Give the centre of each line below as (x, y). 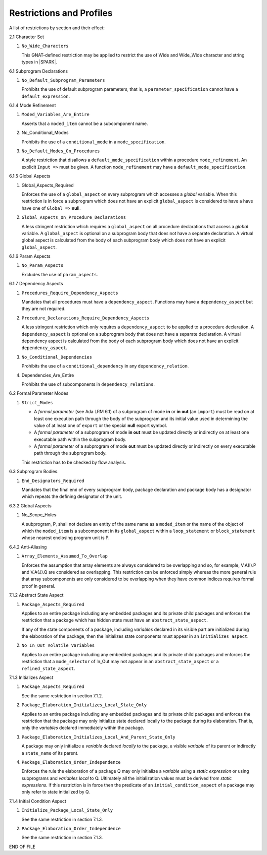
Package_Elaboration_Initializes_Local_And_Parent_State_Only (98, 737)
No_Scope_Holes (39, 515)
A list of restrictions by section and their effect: (57, 28)
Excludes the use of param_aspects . (60, 274)
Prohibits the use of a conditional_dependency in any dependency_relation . (105, 366)
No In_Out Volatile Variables (58, 645)
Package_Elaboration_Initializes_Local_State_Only (84, 705)
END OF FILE (22, 847)
